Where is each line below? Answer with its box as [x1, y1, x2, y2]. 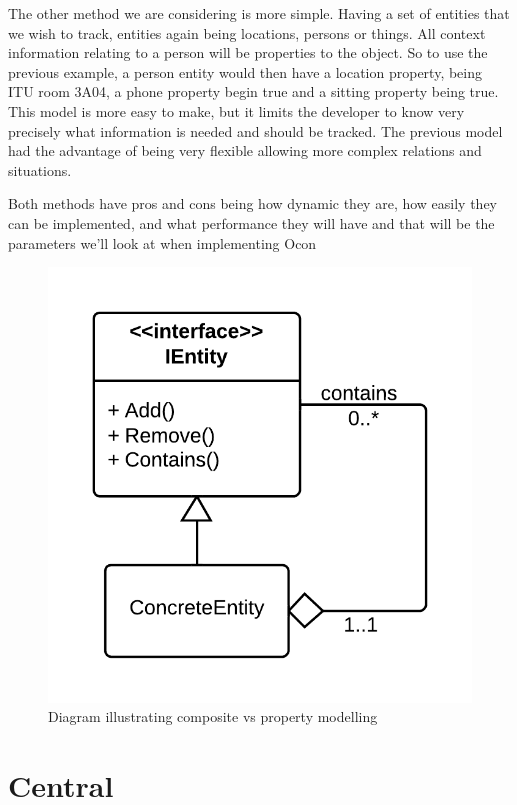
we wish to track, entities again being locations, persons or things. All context [8, 22, 486, 43]
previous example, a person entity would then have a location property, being [8, 61, 483, 82]
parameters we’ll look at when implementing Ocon [8, 232, 317, 253]
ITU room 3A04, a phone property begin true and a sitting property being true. [8, 81, 499, 102]
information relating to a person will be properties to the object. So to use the [8, 42, 488, 63]
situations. [8, 159, 72, 180]
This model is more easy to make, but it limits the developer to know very [8, 100, 465, 121]
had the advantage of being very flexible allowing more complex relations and [8, 140, 482, 161]
